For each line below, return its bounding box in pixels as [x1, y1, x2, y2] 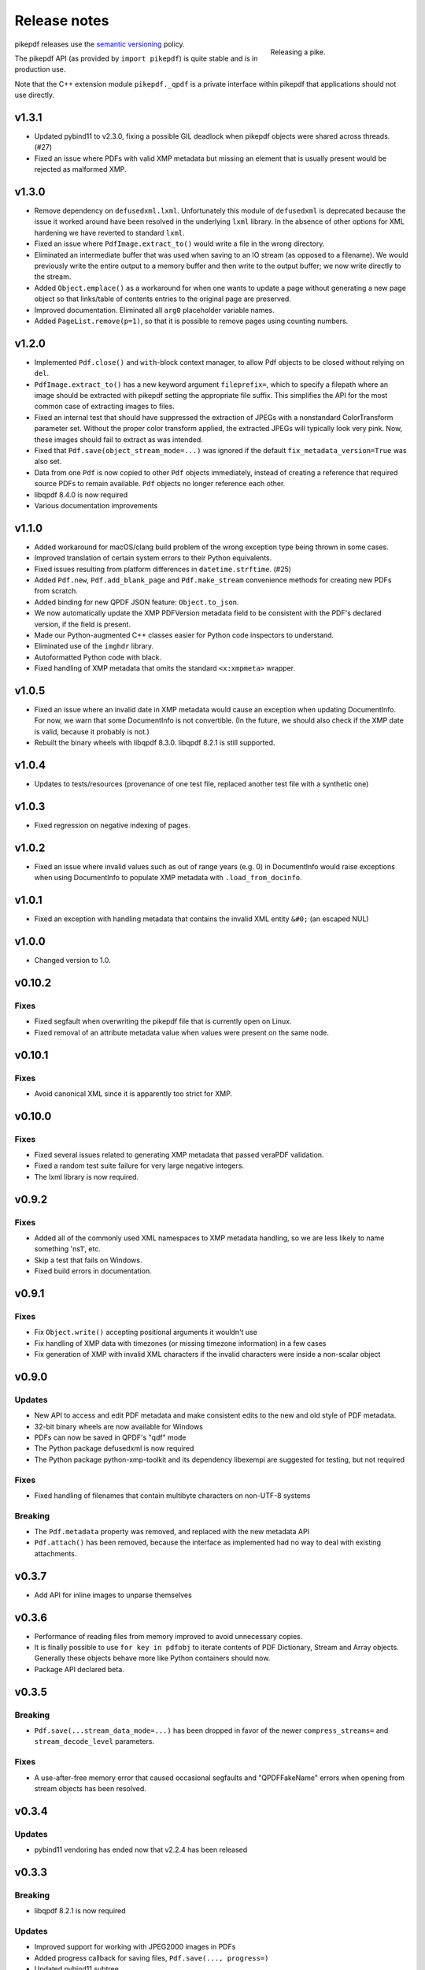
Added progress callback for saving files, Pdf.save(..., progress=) [34, 1953, 269, 1962]
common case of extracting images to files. [34, 402, 175, 411]
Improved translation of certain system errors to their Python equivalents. [34, 553, 272, 563]
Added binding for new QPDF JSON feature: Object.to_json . [34, 597, 239, 607]
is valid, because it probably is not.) [34, 727, 150, 736]
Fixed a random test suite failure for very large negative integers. [34, 1161, 244, 1170]
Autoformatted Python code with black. [34, 652, 161, 662]
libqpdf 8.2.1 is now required [34, 1906, 126, 1916]
